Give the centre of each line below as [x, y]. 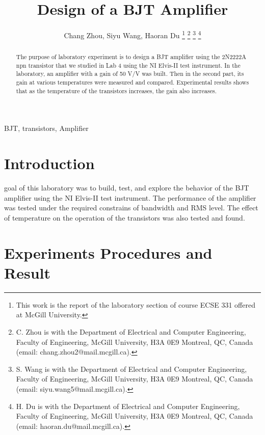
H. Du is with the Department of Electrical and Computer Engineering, [128, 406]
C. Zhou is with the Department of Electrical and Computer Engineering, [131, 332]
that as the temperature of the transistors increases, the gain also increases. [116, 90]
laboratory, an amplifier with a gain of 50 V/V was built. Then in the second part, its [130, 74]
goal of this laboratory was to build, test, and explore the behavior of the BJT [127, 188]
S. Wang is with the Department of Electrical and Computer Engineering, [131, 369]
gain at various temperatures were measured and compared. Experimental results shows [132, 82]
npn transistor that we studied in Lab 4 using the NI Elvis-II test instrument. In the [128, 65]
